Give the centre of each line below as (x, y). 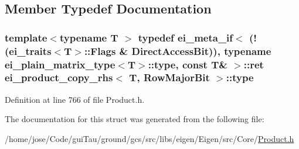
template (26, 37)
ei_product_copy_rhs (59, 77)
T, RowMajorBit (169, 77)
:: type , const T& (188, 64)
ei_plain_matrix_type (60, 64)
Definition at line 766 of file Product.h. (75, 99)
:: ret (254, 64)
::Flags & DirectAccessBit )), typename (178, 51)
